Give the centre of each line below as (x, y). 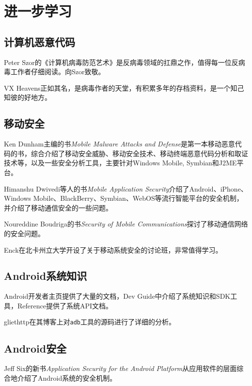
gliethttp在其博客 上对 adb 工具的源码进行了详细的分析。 (90, 322)
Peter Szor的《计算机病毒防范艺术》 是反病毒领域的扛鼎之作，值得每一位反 (121, 62)
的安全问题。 (24, 233)
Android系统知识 (46, 276)
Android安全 (35, 348)
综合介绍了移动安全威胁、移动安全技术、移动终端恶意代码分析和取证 (139, 153)
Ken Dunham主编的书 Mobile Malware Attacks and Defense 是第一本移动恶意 (119, 144)
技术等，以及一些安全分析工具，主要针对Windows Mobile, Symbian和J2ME (120, 163)
